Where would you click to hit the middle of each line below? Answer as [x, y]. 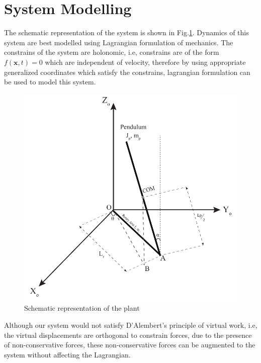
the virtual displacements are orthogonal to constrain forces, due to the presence [128, 335]
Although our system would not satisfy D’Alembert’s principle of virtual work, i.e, [131, 325]
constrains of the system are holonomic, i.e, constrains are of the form [112, 52]
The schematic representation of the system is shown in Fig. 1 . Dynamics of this [126, 32]
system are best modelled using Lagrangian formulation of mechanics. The [119, 42]
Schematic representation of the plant [82, 308]
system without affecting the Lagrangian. [67, 354]
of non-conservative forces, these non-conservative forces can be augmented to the [130, 345]
